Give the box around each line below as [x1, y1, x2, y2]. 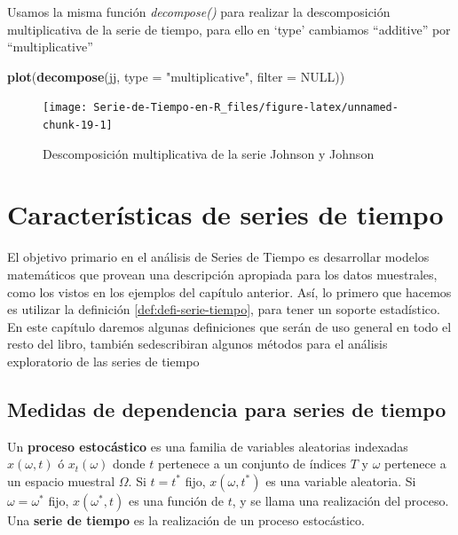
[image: [43, 101, 88, 114]
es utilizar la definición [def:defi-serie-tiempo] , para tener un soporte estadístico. [7, 300, 440, 319]
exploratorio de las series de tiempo [7, 351, 200, 370]
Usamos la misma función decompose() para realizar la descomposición [7, 3, 391, 20]
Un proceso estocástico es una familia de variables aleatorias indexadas [7, 437, 408, 455]
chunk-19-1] [43, 119, 113, 132]
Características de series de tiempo [7, 196, 444, 232]
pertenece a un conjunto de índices [157, 454, 347, 473]
